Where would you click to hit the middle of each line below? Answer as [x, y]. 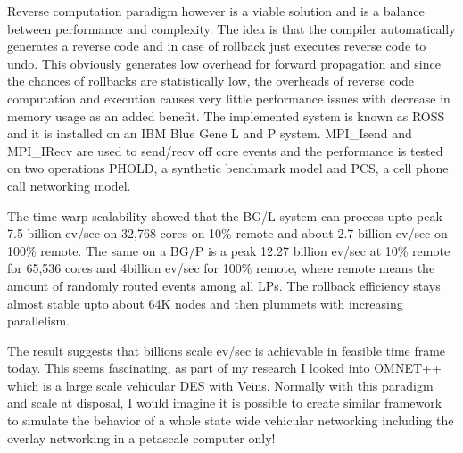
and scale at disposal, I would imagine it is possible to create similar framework [225, 403]
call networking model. [69, 185]
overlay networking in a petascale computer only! [141, 437]
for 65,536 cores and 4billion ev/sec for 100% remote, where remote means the [221, 268]
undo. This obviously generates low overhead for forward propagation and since [224, 63]
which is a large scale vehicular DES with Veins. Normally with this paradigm [220, 385]
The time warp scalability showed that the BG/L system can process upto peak [225, 215]
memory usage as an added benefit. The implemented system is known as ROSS [226, 115]
